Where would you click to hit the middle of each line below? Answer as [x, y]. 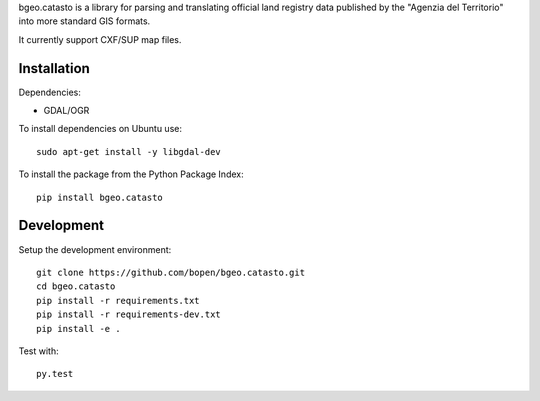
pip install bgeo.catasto [100, 197]
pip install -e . [78, 328]
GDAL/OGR [66, 111]
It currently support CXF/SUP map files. [100, 39]
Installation [54, 68]
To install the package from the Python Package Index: [131, 174]
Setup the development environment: [95, 249]
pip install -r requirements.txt [118, 300]
